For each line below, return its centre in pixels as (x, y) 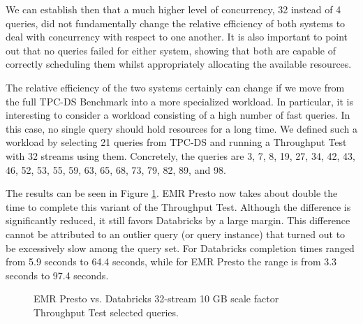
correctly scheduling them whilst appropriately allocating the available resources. (179, 64)
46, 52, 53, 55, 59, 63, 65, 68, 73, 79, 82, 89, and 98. (116, 169)
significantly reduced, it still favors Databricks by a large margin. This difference (178, 220)
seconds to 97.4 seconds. (57, 275)
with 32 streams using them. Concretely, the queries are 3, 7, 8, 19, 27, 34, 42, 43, (180, 155)
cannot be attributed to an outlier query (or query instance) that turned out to (176, 234)
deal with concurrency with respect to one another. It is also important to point (177, 37)
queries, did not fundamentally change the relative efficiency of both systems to (176, 23)
